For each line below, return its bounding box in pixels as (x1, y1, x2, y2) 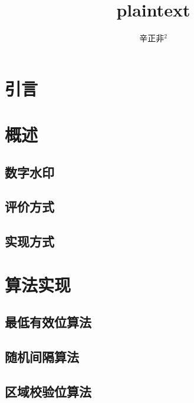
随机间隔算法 (5, 348, 79, 366)
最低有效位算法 (5, 313, 91, 331)
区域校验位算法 (5, 382, 91, 400)
